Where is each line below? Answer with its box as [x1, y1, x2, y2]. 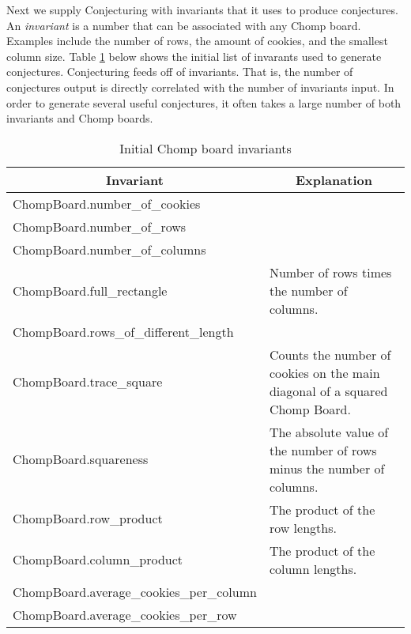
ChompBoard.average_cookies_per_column [13, 582, 257, 601]
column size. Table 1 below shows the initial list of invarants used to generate [6, 47, 382, 64]
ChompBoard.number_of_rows [13, 217, 187, 236]
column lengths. [269, 559, 357, 578]
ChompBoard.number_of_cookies [13, 194, 201, 213]
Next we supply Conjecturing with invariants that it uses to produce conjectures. [6, 2, 398, 17]
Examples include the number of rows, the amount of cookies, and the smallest [6, 32, 388, 49]
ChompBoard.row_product [13, 509, 163, 528]
